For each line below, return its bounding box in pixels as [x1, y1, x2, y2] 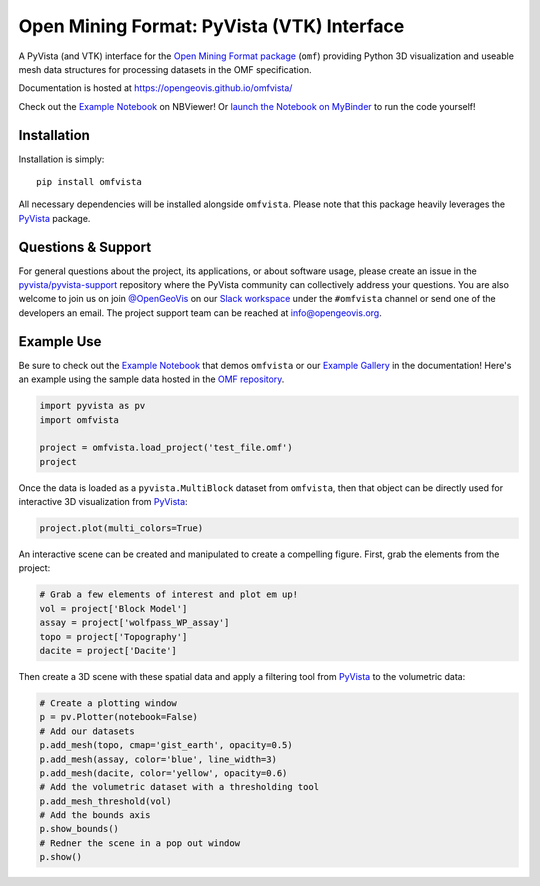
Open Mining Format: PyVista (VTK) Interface [18, 15, 405, 37]
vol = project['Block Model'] [39, 603, 188, 614]
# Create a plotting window [39, 697, 177, 709]
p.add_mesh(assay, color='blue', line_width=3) [39, 753, 277, 765]
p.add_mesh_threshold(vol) [39, 795, 172, 807]
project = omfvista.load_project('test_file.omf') [39, 442, 294, 454]
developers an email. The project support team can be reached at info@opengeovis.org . [18, 306, 382, 319]
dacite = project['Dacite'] [39, 645, 177, 656]
